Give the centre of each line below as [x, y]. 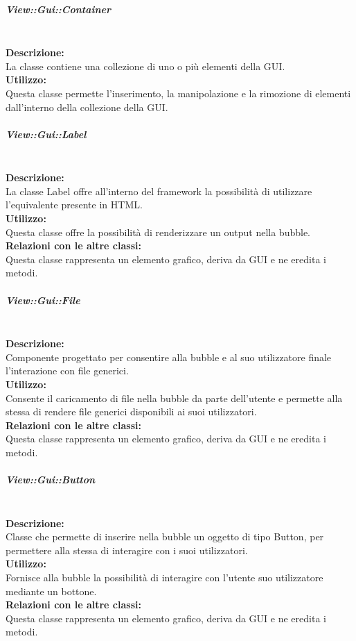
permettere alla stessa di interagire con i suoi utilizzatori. [127, 550]
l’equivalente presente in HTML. [74, 205]
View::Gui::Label [46, 134]
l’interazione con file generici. [67, 371]
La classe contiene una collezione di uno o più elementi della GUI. [145, 66]
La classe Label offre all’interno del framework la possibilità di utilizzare [159, 191]
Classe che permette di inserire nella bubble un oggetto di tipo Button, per [165, 536]
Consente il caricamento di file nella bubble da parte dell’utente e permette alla [174, 398]
